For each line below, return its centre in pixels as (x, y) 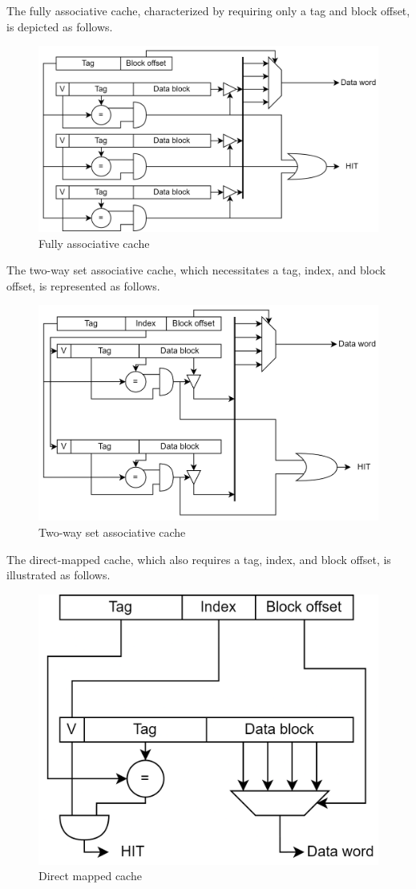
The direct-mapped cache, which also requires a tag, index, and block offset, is (199, 559)
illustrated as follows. (59, 575)
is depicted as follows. (60, 26)
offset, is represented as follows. (83, 285)
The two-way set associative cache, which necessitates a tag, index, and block (196, 270)
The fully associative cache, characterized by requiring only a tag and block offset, (208, 10)
